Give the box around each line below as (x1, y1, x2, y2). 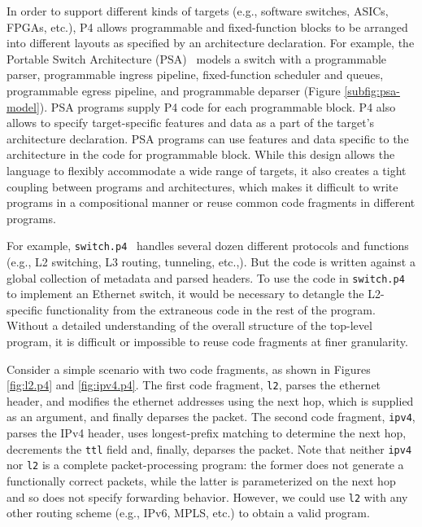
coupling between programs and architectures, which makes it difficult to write (7, 178, 398, 195)
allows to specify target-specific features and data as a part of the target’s (7, 114, 375, 131)
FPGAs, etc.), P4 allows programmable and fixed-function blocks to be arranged (7, 18, 408, 35)
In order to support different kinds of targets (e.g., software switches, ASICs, (7, 2, 389, 19)
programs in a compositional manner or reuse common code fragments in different (7, 194, 415, 211)
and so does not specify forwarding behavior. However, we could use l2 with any (7, 488, 408, 505)
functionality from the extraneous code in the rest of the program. (46, 301, 376, 318)
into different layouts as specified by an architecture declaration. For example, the (7, 34, 415, 51)
